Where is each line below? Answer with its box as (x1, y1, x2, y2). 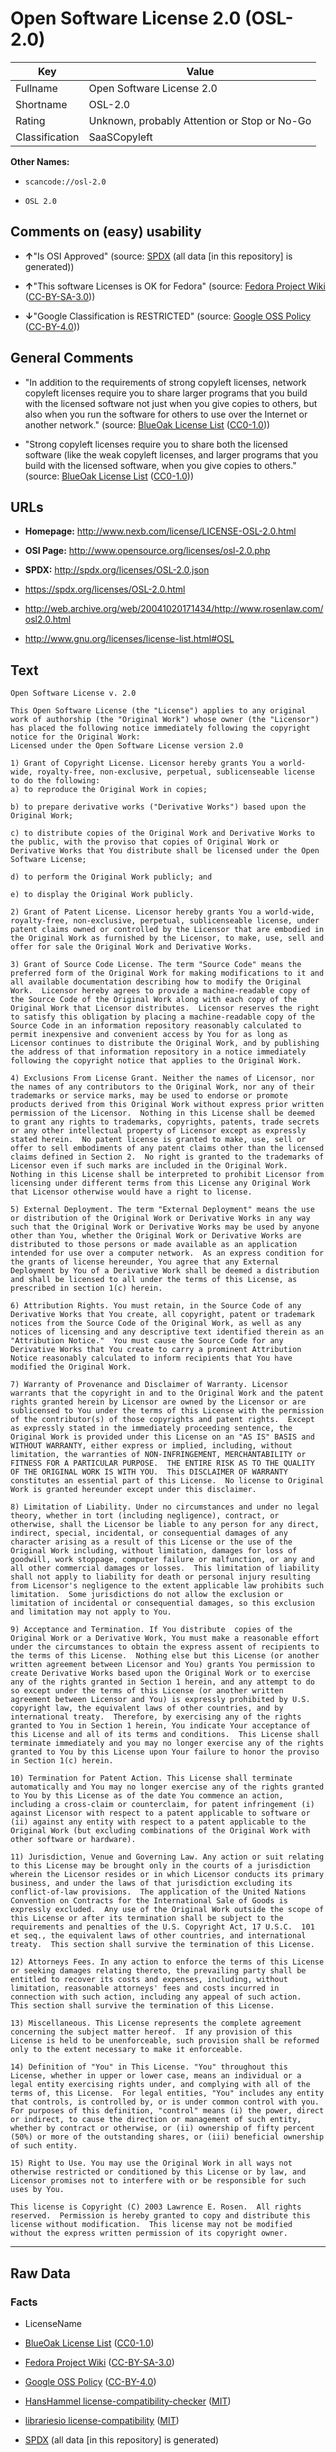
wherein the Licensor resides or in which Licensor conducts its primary (10, 1870, 325, 1880)
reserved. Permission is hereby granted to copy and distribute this (10, 2211, 311, 2221)
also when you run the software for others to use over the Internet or (24, 408, 308, 420)
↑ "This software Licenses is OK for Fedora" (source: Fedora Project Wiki (24, 280, 326, 292)
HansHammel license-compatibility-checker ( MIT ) (24, 2395, 232, 2407)
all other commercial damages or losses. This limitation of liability (10, 1563, 320, 1574)
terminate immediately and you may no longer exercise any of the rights (10, 1738, 325, 1749)
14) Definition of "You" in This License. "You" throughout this (10, 2062, 288, 2072)
